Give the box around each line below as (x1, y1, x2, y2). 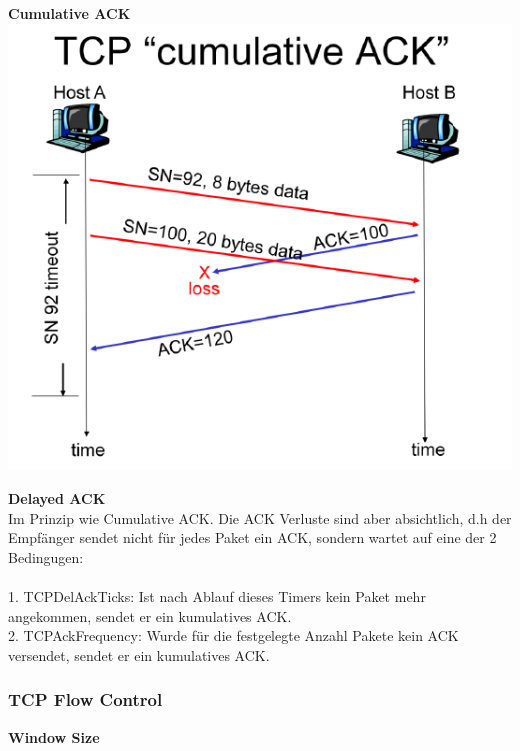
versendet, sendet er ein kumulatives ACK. (8, 644, 270, 665)
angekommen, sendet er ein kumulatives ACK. (8, 605, 292, 626)
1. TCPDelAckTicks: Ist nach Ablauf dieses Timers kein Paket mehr (8, 586, 426, 606)
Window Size (8, 726, 100, 747)
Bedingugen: (8, 546, 84, 567)
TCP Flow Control (8, 687, 163, 712)
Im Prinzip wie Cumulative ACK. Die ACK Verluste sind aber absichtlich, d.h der (8, 507, 512, 528)
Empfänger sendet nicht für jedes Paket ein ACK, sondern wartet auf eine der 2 (8, 527, 497, 548)
